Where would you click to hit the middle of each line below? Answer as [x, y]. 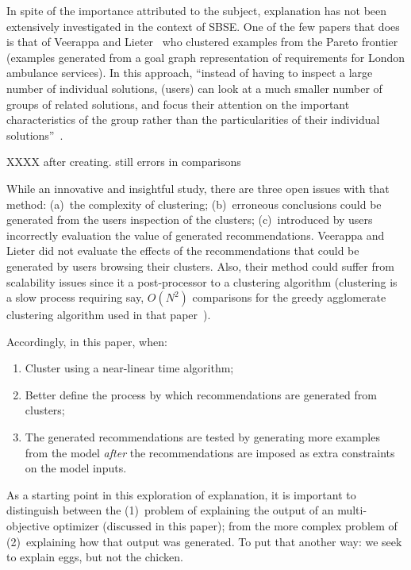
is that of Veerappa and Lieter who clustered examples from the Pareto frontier [202, 42]
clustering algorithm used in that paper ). [109, 315]
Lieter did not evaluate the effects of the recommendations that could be [183, 250]
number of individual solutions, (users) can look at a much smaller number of [194, 88]
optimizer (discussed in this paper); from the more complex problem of [225, 526]
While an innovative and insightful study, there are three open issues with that [198, 188]
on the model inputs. [76, 468]
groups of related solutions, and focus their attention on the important [178, 104]
